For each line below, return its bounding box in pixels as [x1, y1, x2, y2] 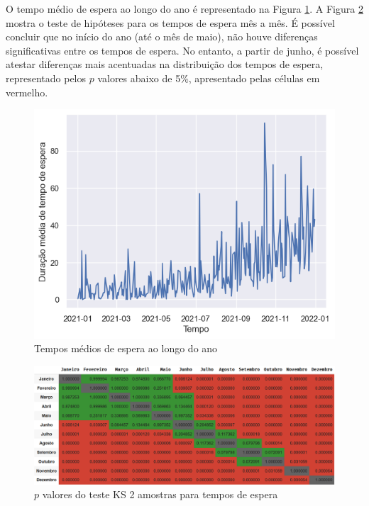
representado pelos [6, 70, 87, 85]
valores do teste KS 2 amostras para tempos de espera [42, 487, 278, 502]
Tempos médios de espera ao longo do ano [34, 341, 218, 356]
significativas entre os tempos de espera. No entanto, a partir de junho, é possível [6, 43, 359, 57]
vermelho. [6, 84, 48, 99]
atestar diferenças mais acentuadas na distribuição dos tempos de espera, [6, 57, 324, 72]
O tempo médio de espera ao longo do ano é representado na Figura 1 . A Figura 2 [6, 1, 363, 16]
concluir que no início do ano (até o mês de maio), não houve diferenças [6, 29, 318, 44]
